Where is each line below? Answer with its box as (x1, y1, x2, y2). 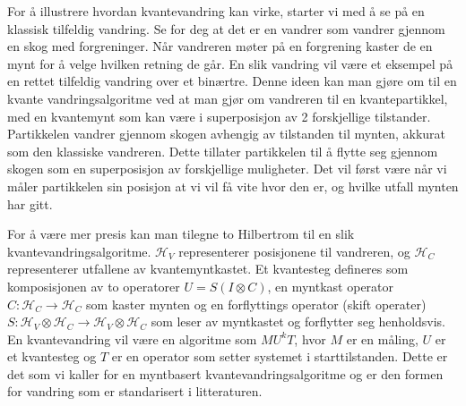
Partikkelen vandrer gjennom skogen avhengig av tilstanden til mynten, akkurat (7, 124, 445, 143)
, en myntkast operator (267, 276, 394, 295)
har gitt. (7, 194, 53, 213)
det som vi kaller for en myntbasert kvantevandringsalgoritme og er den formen (7, 364, 444, 383)
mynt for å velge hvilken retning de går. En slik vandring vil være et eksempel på (7, 54, 453, 72)
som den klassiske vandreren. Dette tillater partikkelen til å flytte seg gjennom (7, 141, 438, 160)
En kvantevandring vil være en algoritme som (7, 329, 257, 348)
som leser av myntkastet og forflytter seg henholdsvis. (151, 312, 446, 331)
